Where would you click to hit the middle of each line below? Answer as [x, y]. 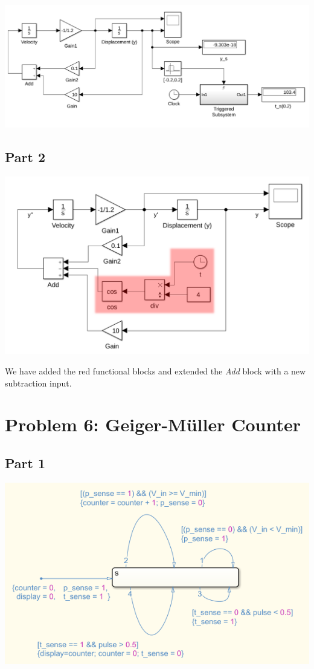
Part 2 [25, 157]
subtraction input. [38, 383]
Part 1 [25, 462]
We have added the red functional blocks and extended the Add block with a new [155, 371]
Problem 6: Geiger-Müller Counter [153, 424]
